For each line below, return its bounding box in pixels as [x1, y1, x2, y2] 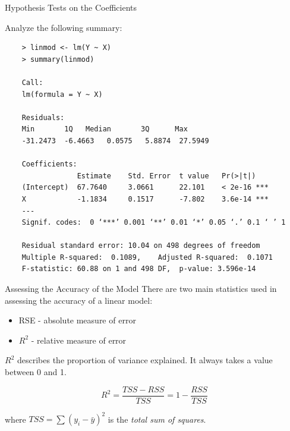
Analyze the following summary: [5, 21, 122, 33]
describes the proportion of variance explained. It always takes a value [17, 354, 273, 366]
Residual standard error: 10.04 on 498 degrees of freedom [21, 241, 260, 250]
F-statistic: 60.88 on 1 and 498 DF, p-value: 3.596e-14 [21, 265, 256, 273]
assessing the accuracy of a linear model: [5, 294, 153, 306]
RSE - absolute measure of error [18, 314, 136, 326]
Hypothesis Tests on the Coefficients [5, 1, 137, 13]
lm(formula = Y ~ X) [21, 90, 103, 99]
